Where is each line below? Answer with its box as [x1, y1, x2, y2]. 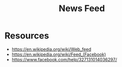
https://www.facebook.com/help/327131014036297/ [11, 56, 117, 62]
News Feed [58, 3, 105, 14]
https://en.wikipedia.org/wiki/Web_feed [11, 46, 92, 52]
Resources [4, 30, 49, 41]
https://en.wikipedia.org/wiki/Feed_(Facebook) [11, 51, 106, 57]
